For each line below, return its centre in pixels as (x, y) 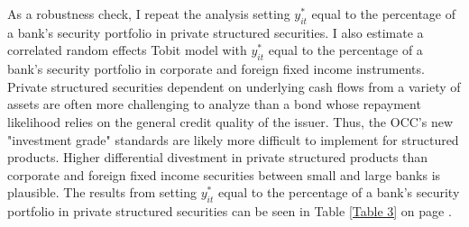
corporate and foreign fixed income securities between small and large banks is (224, 174)
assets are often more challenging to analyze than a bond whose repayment (214, 104)
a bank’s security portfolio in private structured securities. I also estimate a (216, 32)
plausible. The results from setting (102, 192)
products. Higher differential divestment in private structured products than (218, 157)
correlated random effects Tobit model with (127, 50)
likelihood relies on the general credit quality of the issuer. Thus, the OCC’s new (230, 121)
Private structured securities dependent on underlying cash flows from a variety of (234, 86)
